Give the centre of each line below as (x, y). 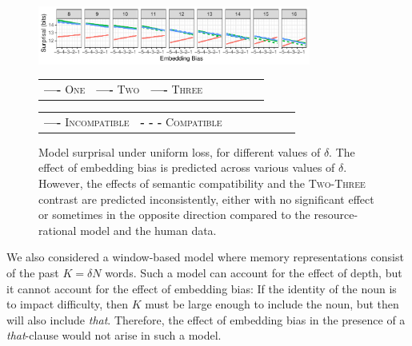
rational (58, 230)
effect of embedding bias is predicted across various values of (187, 167)
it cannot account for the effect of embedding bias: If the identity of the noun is (202, 288)
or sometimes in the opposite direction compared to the (174, 215)
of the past (33, 272)
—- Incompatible (87, 121)
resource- (336, 215)
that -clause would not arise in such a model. (114, 335)
